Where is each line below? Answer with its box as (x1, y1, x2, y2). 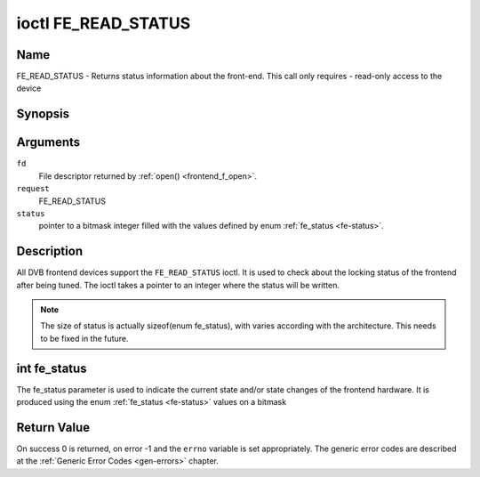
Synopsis (16, 107, 70, 122)
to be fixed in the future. (40, 333, 129, 344)
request (16, 183, 51, 194)
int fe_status (16, 360, 88, 376)
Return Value (16, 419, 91, 435)
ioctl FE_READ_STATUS (16, 13, 191, 33)
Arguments (16, 134, 81, 150)
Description (16, 244, 84, 259)
